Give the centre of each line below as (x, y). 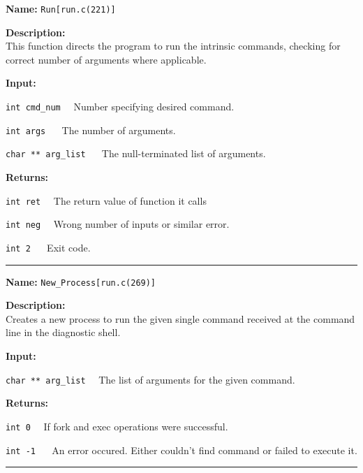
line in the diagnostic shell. (63, 332)
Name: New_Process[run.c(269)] (81, 281)
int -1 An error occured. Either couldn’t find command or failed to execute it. (181, 450)
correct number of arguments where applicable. (106, 59)
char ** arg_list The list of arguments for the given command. (150, 379)
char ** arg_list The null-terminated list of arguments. (136, 153)
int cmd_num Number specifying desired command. (120, 107)
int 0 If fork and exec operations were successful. (117, 426)
